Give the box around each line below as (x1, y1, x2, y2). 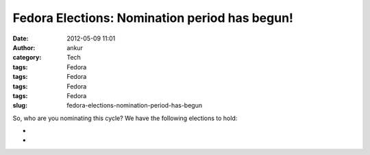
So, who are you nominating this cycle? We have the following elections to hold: (12, 114, 238, 122)
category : (12, 53, 42, 62)
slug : (12, 102, 27, 110)
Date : (12, 34, 29, 43)
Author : (12, 43, 36, 51)
